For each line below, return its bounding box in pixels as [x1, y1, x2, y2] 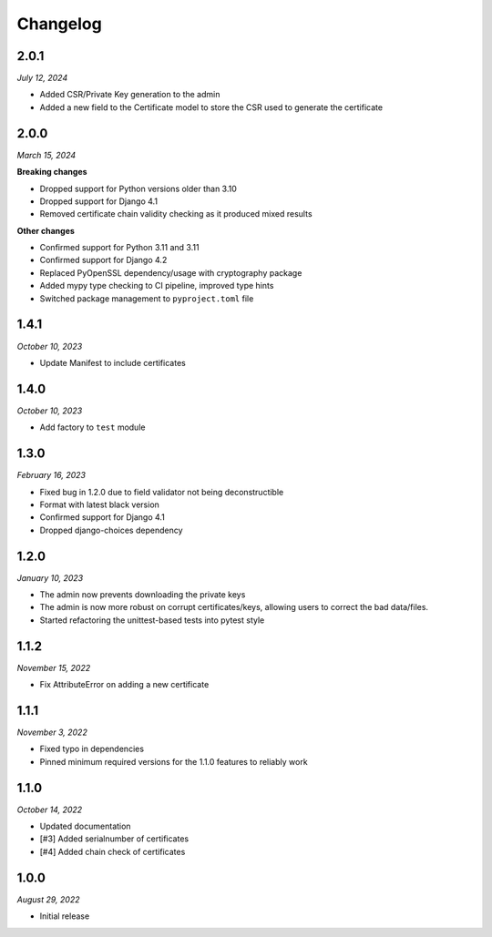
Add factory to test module [39, 422, 146, 433]
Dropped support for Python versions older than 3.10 [39, 183, 237, 194]
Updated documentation [39, 820, 131, 832]
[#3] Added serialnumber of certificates [39, 833, 190, 844]
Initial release [39, 911, 90, 922]
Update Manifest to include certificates [39, 357, 186, 368]
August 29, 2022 [16, 893, 80, 905]
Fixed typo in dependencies [39, 743, 145, 755]
